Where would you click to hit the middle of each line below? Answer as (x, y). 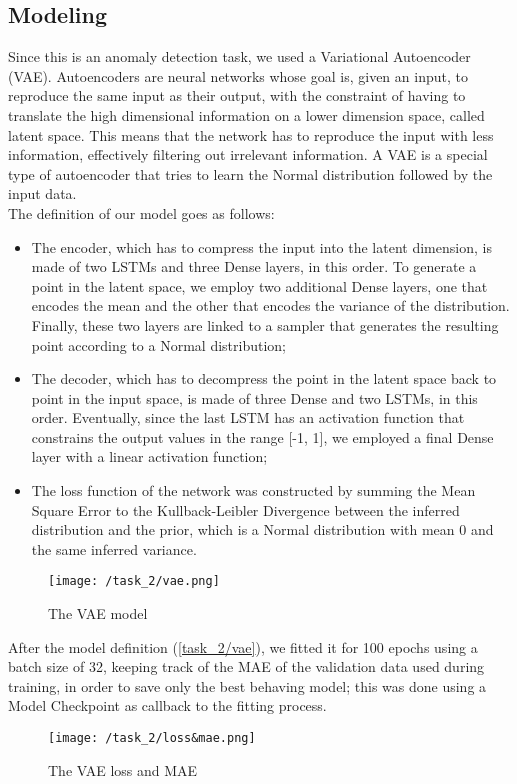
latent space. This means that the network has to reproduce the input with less (251, 134)
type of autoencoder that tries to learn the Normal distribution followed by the (250, 173)
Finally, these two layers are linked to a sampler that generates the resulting (265, 324)
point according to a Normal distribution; (158, 344)
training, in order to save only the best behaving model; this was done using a (247, 685)
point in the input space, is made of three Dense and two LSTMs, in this (254, 397)
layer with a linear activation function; (149, 456)
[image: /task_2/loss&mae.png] (152, 738)
